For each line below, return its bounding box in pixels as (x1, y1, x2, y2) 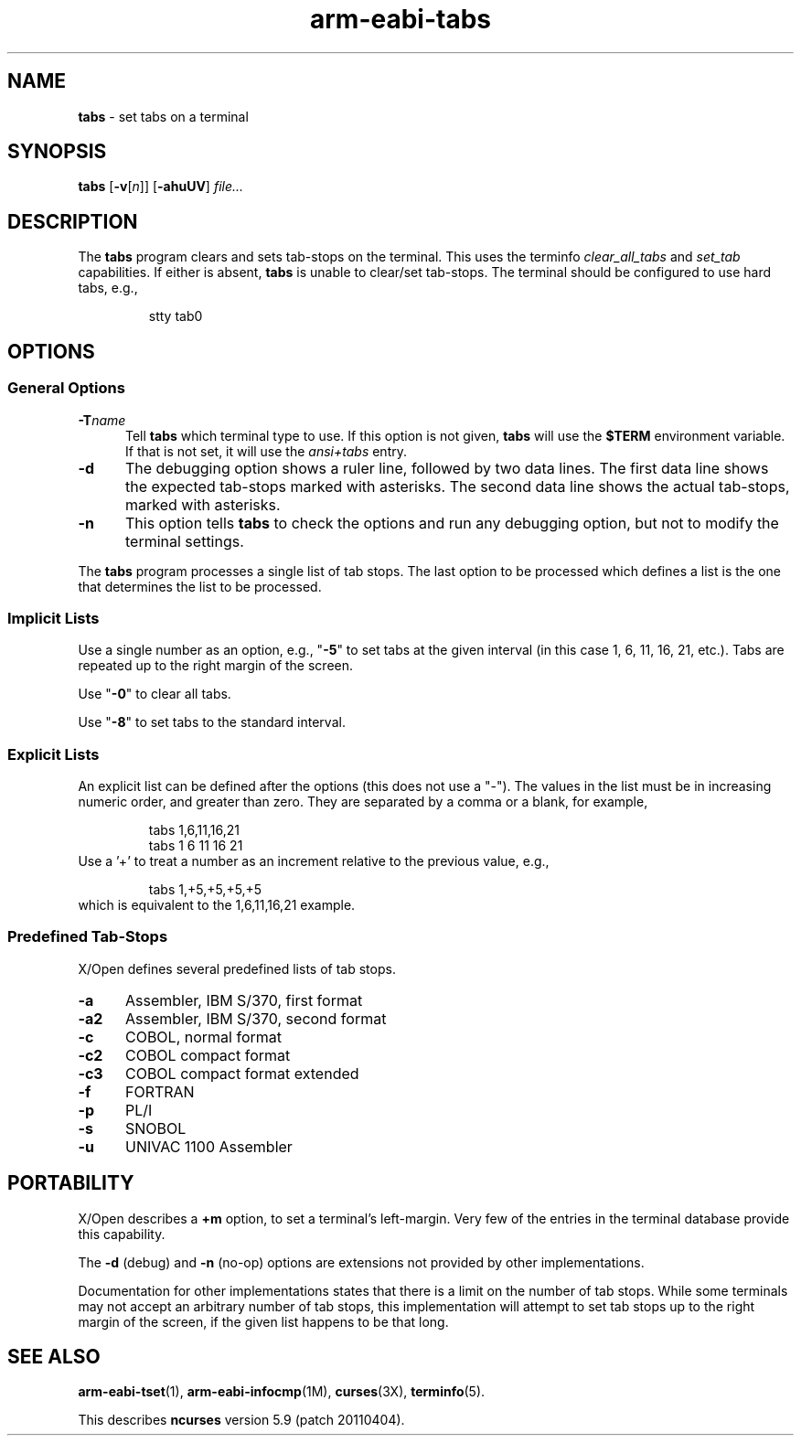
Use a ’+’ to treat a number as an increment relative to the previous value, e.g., (78, 853, 550, 869)
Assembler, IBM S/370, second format (124, 1009, 387, 1028)
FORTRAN (124, 1082, 195, 1101)
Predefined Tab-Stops (7, 927, 168, 946)
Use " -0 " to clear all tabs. (78, 686, 231, 702)
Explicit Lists (7, 744, 100, 764)
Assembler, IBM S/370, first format (124, 990, 363, 1010)
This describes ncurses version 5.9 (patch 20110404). (78, 1412, 405, 1428)
